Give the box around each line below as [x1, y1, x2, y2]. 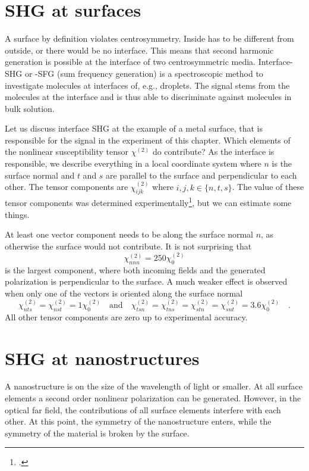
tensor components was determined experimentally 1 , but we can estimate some [5, 195, 292, 209]
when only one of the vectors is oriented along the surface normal [5, 286, 243, 299]
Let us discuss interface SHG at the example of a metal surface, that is [5, 122, 263, 135]
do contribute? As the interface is [152, 145, 275, 158]
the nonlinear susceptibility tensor [5, 145, 128, 158]
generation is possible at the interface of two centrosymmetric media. [5, 55, 256, 68]
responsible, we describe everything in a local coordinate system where [5, 157, 261, 170]
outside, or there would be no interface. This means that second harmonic [5, 43, 274, 56]
